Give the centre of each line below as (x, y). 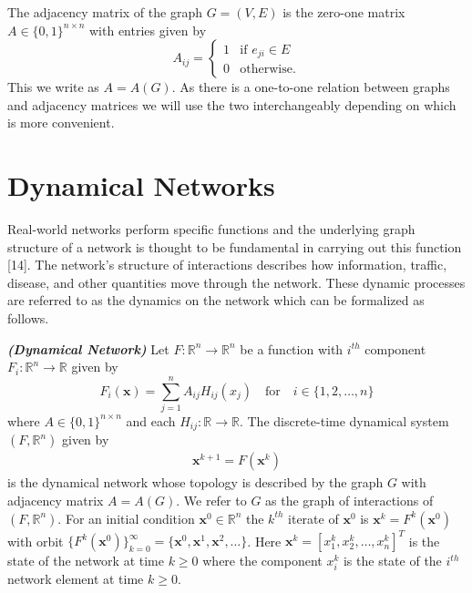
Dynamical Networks (141, 185)
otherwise (266, 70)
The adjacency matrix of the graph (105, 12)
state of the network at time (86, 561)
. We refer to (211, 501)
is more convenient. (61, 123)
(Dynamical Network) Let (88, 348)
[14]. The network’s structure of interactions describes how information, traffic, (227, 265)
